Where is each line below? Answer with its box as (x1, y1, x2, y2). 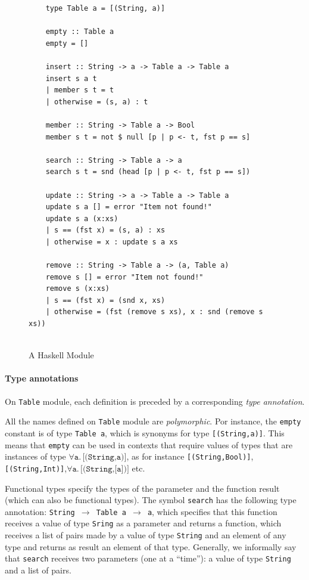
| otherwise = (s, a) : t (45, 97, 148, 106)
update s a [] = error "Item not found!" (45, 203, 212, 212)
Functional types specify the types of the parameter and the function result (5, 482, 280, 494)
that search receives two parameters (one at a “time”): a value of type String (5, 552, 291, 565)
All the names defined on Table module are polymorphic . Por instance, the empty (5, 415, 301, 427)
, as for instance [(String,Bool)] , (126, 450, 254, 463)
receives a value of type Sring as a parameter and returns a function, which (5, 517, 282, 529)
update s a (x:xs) (45, 214, 118, 223)
